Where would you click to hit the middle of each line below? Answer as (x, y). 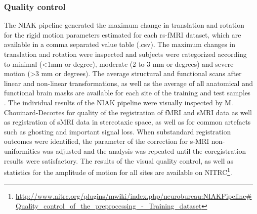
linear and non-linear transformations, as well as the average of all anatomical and (128, 83)
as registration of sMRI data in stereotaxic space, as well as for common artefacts (128, 122)
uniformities (22, 150)
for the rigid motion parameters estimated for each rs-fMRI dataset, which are (123, 34)
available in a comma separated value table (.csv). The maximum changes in (120, 44)
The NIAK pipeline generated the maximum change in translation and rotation (124, 25)
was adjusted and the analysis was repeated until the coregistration (144, 150)
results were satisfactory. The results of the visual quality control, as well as (119, 160)
